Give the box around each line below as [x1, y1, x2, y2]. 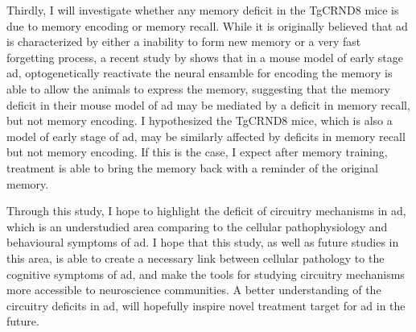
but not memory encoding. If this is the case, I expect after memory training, [6, 143, 388, 160]
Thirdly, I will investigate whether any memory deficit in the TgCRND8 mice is [6, 2, 399, 18]
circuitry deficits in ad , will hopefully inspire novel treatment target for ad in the [6, 297, 406, 313]
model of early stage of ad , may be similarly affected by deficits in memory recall [6, 127, 406, 144]
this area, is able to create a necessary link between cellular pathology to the [6, 249, 385, 266]
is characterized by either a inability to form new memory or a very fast [6, 33, 361, 50]
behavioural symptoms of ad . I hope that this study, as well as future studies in [6, 234, 399, 251]
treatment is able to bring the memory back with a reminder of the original [6, 159, 378, 176]
